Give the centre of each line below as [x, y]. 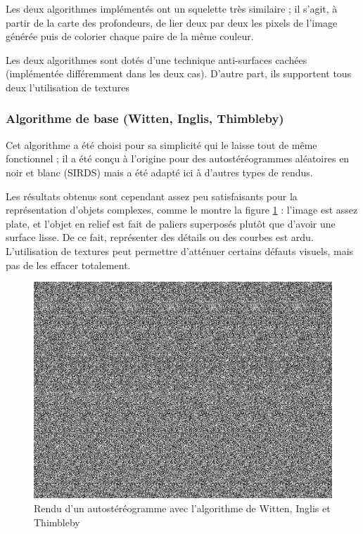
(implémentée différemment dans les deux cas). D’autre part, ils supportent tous [179, 73]
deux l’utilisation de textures [68, 87]
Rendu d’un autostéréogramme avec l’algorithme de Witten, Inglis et [182, 508]
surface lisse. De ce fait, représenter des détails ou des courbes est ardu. [160, 237]
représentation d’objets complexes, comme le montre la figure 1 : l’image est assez [182, 210]
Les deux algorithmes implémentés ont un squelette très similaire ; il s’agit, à [172, 8]
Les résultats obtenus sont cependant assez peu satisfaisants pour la [152, 196]
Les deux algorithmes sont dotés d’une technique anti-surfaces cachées [157, 59]
